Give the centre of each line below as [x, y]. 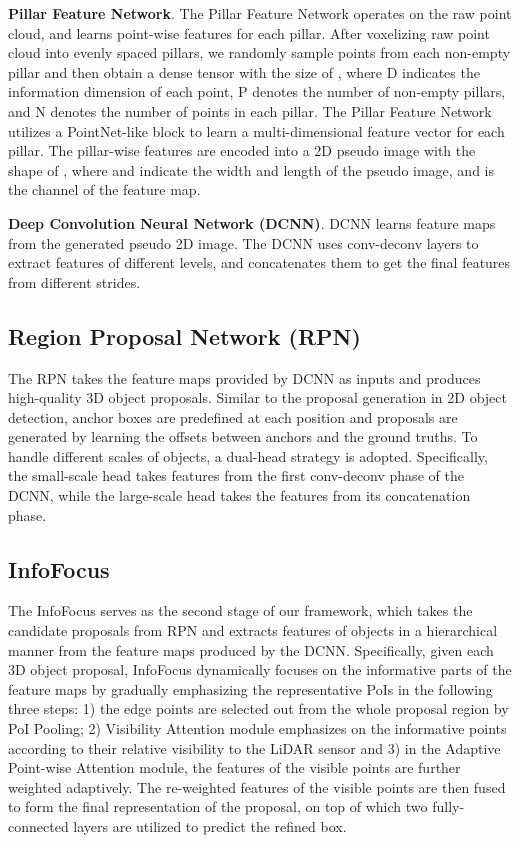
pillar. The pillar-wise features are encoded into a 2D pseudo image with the [242, 150]
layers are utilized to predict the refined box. [210, 826]
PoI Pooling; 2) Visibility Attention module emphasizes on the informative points [257, 728]
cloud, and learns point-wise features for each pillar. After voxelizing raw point [249, 32]
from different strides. [74, 281]
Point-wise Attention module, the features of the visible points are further [234, 767]
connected [38, 826]
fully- [448, 806]
